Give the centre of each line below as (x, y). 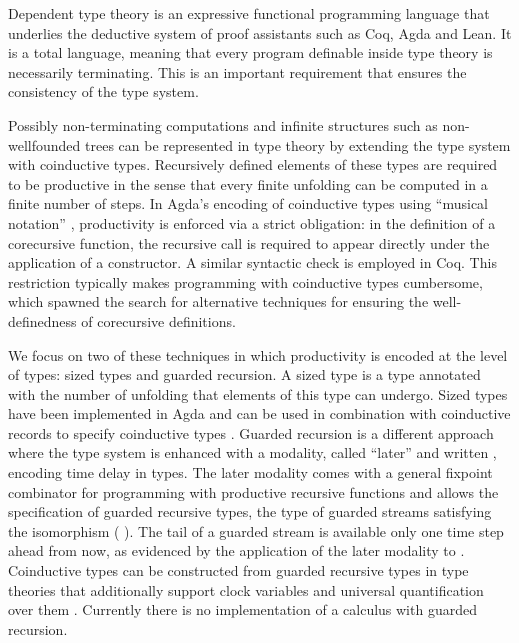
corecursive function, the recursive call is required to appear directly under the (249, 242)
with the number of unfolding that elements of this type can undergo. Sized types (258, 393)
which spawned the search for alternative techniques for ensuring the (218, 301)
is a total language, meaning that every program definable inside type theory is (250, 52)
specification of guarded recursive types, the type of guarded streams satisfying (250, 511)
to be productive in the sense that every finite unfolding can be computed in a (248, 183)
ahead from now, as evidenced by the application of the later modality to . (236, 550)
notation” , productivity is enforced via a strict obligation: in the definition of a (252, 222)
